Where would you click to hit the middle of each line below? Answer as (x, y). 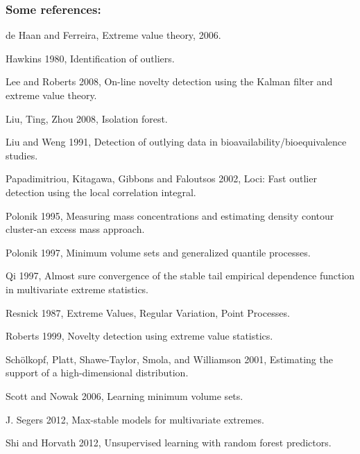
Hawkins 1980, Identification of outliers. (90, 58)
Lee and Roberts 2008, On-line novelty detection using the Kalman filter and (169, 81)
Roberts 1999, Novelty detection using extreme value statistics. (139, 336)
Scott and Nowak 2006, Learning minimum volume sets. (125, 395)
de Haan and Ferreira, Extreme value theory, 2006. (113, 35)
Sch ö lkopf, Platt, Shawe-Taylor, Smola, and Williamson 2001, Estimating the (169, 359)
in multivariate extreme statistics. (77, 289)
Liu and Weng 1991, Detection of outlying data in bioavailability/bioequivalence (176, 142)
